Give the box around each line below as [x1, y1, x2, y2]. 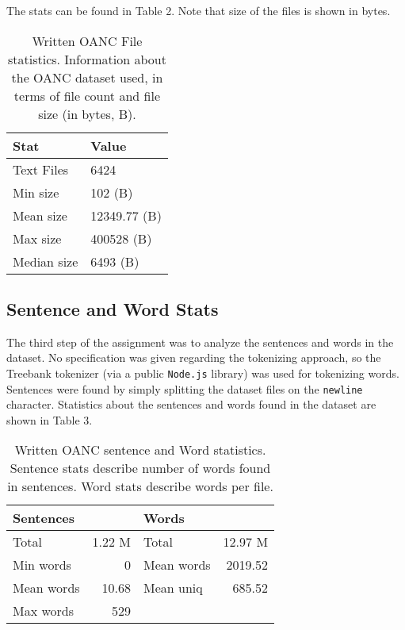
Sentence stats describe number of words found [10, 459, 271, 478]
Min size [13, 182, 59, 202]
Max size [13, 229, 62, 248]
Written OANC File [32, 31, 143, 50]
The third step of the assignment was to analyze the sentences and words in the [6, 333, 394, 350]
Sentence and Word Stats [6, 296, 219, 321]
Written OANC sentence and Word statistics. [14, 440, 266, 459]
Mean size [13, 206, 67, 225]
